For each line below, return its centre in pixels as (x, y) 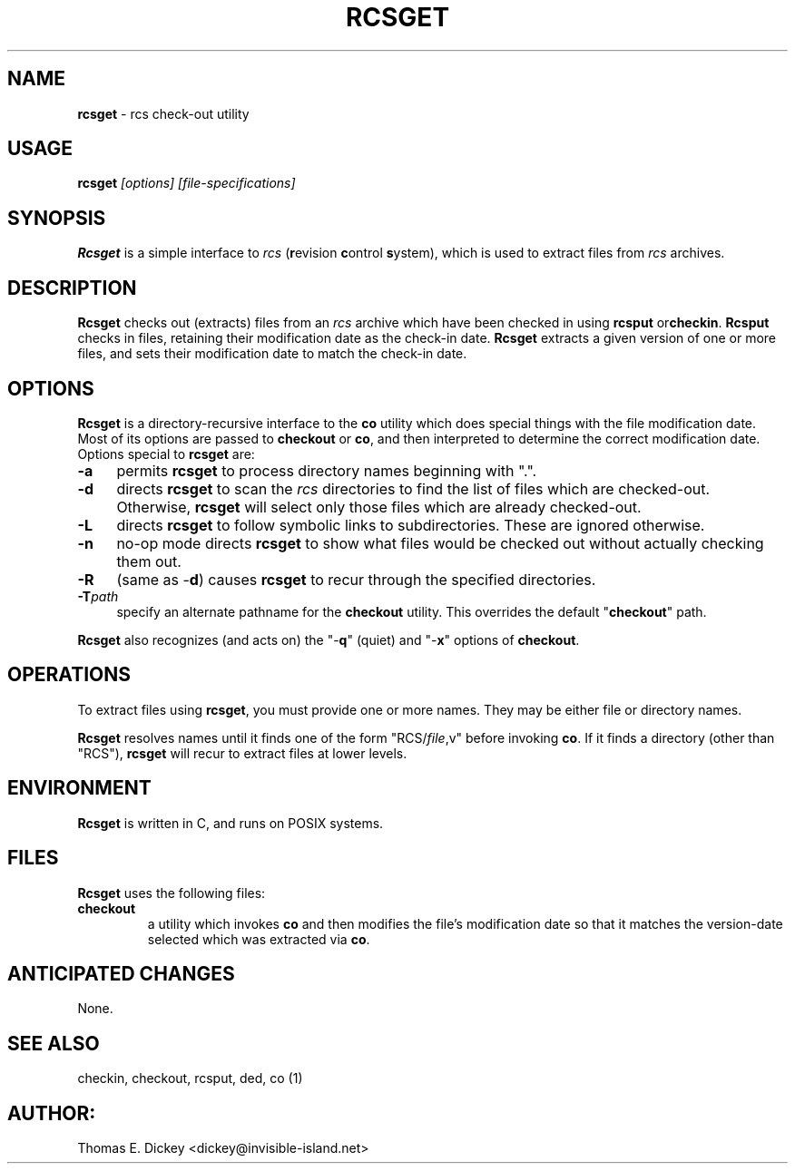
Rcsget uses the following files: (172, 893)
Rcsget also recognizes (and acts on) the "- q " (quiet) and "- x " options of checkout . (329, 639)
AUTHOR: (52, 1113)
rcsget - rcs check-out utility (163, 113)
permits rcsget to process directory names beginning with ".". (327, 470)
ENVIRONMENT (79, 788)
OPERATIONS (69, 675)
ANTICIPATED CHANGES (121, 973)
